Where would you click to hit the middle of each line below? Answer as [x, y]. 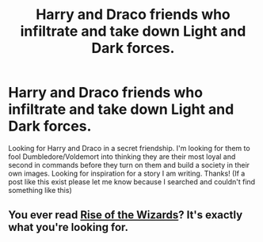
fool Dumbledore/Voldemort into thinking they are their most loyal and [122, 157]
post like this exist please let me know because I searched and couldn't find [132, 181]
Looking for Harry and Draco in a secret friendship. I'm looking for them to [130, 148]
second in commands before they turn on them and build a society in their [129, 164]
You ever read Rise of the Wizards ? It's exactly [126, 215]
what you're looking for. [69, 227]
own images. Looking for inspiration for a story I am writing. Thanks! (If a [127, 173]
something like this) [40, 190]
